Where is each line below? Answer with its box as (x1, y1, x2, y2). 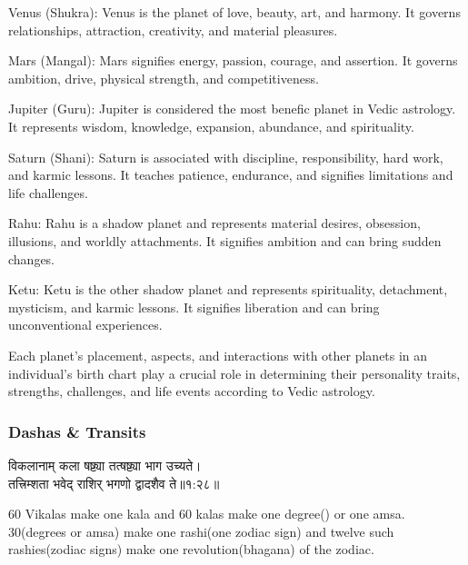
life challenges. (8, 183, 88, 202)
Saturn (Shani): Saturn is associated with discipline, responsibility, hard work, (8, 147, 443, 166)
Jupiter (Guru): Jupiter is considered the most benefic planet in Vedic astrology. (8, 99, 456, 118)
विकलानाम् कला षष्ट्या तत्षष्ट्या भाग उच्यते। (8, 455, 202, 474)
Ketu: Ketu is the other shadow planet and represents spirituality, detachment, (8, 280, 448, 299)
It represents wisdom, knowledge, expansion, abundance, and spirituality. (8, 116, 414, 135)
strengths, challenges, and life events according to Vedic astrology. (8, 382, 375, 401)
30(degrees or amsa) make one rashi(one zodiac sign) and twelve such (8, 521, 394, 540)
